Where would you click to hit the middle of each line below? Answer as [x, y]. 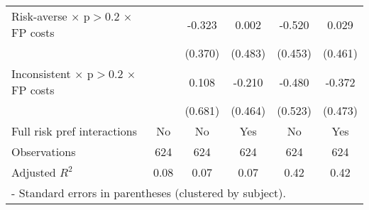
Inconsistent [41, 73]
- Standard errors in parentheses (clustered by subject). [149, 193]
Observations [44, 151]
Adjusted [34, 172]
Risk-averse [39, 16]
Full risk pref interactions [75, 131]
